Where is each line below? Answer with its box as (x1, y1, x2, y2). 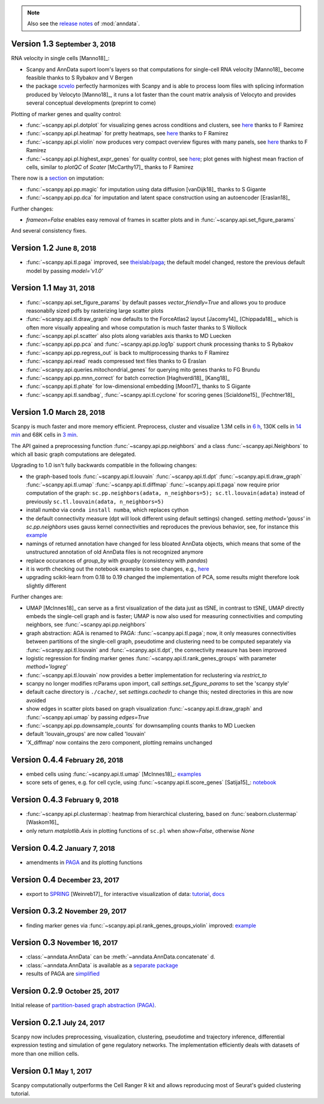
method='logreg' (26, 663, 68, 670)
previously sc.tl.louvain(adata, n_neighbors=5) (26, 498, 164, 505)
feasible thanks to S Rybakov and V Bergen (26, 74, 133, 81)
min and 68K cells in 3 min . (11, 431, 78, 438)
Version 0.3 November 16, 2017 (11, 937, 118, 948)
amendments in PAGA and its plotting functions (26, 859, 143, 866)
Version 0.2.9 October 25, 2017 (11, 986, 119, 996)
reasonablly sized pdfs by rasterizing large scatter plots (26, 307, 164, 314)
